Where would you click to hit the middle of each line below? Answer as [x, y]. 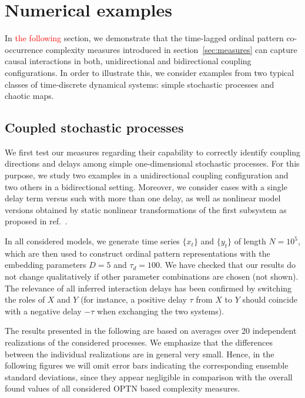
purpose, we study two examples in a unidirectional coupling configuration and [147, 175]
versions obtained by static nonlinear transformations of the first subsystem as [146, 209]
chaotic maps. [29, 96]
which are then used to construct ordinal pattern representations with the [138, 253]
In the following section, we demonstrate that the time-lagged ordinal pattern [144, 38]
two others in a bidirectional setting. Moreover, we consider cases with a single [146, 186]
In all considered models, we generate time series [92, 241]
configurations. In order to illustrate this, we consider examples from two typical [150, 72]
